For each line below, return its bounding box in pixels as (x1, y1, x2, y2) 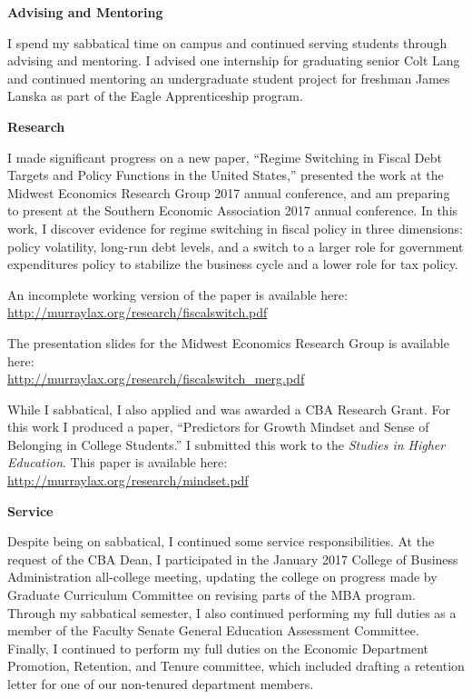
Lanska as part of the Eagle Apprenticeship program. (7, 86, 303, 105)
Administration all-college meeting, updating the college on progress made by (7, 567, 438, 586)
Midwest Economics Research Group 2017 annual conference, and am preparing (7, 183, 450, 202)
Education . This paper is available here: (7, 453, 228, 472)
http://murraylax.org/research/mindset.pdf (7, 471, 249, 490)
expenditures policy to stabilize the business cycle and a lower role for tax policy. (7, 255, 458, 274)
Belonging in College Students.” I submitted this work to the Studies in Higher (7, 434, 446, 454)
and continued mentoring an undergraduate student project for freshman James (7, 68, 450, 87)
